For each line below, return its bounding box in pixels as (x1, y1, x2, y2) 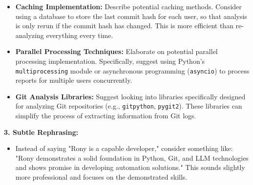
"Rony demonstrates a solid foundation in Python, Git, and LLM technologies (15, 152, 249, 163)
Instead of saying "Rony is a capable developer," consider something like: (15, 143, 233, 153)
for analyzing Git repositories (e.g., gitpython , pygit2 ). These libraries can (15, 101, 242, 111)
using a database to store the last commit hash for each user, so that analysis (15, 11, 247, 21)
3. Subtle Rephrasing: (4, 127, 79, 137)
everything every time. (46, 30, 113, 40)
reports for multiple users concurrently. (15, 75, 132, 85)
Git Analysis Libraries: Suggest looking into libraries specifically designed (15, 91, 246, 101)
